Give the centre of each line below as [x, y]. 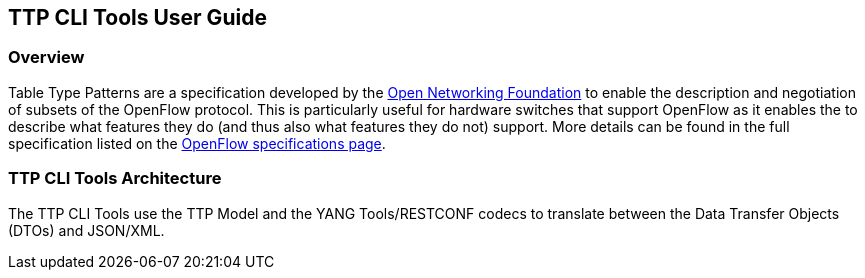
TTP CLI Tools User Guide [137, 17]
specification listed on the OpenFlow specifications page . [197, 143]
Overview [46, 57]
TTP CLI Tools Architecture [115, 178]
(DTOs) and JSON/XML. [86, 230]
